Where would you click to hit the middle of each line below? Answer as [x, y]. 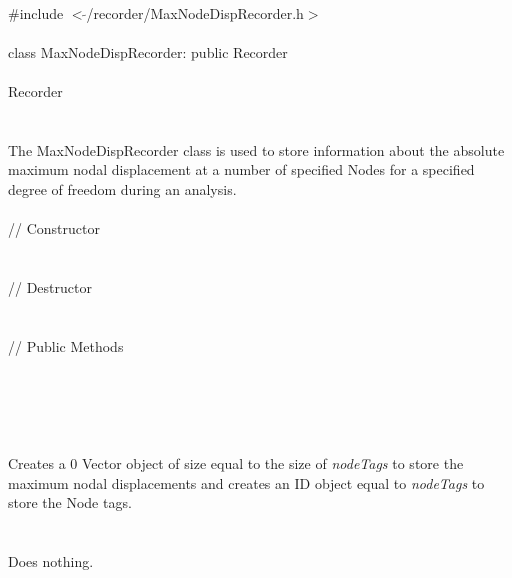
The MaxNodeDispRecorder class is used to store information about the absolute [256, 149]
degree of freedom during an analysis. [122, 188]
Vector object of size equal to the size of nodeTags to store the [272, 463]
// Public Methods [66, 345]
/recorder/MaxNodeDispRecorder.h [195, 12]
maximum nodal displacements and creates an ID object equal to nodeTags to [246, 482]
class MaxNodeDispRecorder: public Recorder [148, 51]
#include [36, 12]
